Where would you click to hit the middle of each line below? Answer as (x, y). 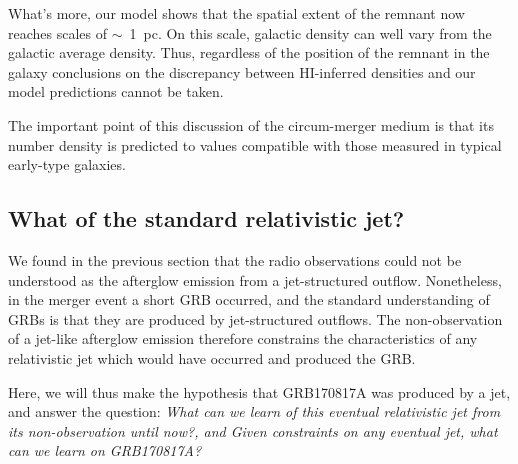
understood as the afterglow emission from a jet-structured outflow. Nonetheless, (255, 279)
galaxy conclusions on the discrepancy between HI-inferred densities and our (242, 71)
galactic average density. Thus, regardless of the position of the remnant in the (249, 52)
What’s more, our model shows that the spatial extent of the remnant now (236, 13)
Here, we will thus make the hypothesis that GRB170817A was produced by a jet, (259, 391)
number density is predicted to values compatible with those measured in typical (255, 144)
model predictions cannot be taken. (116, 91)
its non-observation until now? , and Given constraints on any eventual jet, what (253, 430)
